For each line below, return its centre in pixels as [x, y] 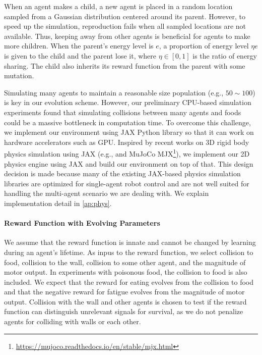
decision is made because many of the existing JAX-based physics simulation [122, 173]
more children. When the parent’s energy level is [79, 46]
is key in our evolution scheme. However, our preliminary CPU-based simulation [128, 102]
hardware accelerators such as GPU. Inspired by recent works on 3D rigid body [127, 142]
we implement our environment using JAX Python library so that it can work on [129, 132]
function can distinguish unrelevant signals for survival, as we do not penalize [124, 311]
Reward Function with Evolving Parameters [82, 223]
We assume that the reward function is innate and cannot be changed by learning [130, 242]
